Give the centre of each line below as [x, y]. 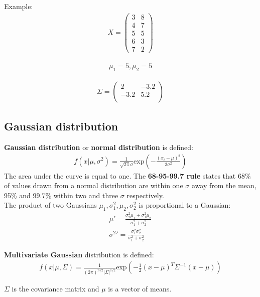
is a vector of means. [140, 289]
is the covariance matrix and [55, 289]
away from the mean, [224, 185]
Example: [19, 6]
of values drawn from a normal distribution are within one [94, 185]
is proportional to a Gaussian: [185, 205]
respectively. [145, 195]
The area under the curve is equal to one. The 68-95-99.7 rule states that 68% [127, 175]
